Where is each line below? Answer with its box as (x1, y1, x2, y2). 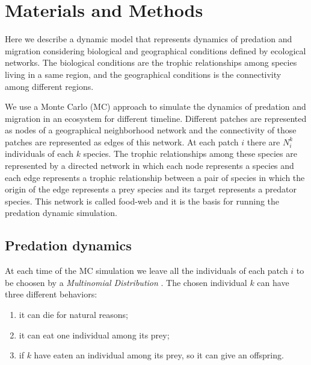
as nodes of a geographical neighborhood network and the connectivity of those (5, 124, 297, 136)
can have (257, 276, 289, 288)
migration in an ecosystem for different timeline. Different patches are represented (5, 112, 307, 124)
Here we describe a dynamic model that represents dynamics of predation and (5, 33, 292, 45)
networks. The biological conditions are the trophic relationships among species (5, 56, 297, 69)
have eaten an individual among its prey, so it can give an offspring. (34, 349, 284, 361)
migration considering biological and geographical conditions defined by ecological (5, 44, 306, 57)
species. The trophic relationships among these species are (83, 147, 297, 160)
